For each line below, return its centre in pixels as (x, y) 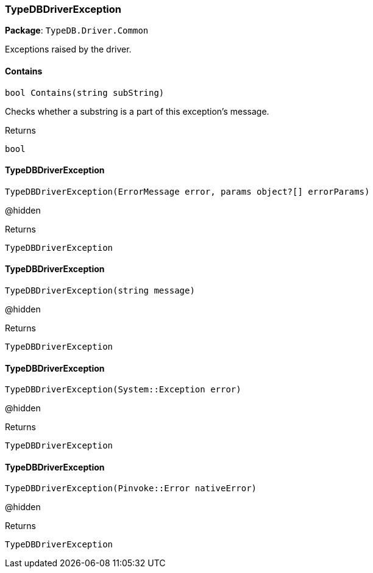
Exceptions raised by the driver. (68, 49)
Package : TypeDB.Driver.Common (77, 31)
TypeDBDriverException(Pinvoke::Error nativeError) (131, 488)
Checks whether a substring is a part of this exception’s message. (137, 111)
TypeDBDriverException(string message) (100, 291)
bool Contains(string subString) (85, 92)
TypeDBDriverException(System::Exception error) (123, 390)
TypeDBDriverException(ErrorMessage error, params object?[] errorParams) (187, 191)
